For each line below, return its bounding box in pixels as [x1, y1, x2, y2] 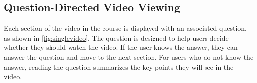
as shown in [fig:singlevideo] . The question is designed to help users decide [4, 32, 229, 42]
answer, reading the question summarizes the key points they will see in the [4, 61, 234, 72]
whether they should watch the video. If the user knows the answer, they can [4, 42, 238, 52]
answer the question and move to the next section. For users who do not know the [4, 51, 254, 62]
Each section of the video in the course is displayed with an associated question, [4, 23, 247, 33]
